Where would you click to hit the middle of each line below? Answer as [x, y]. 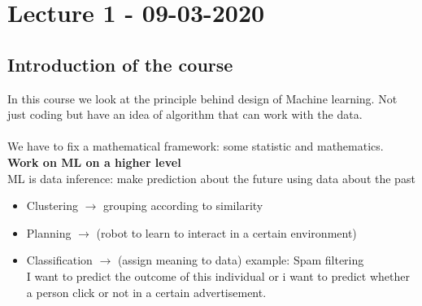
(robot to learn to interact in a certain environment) [226, 232]
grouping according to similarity [183, 205]
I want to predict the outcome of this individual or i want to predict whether [218, 275]
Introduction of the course [120, 64]
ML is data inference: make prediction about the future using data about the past [211, 178]
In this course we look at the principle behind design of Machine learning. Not [202, 98]
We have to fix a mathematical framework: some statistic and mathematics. [196, 146]
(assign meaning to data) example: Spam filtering [241, 260]
